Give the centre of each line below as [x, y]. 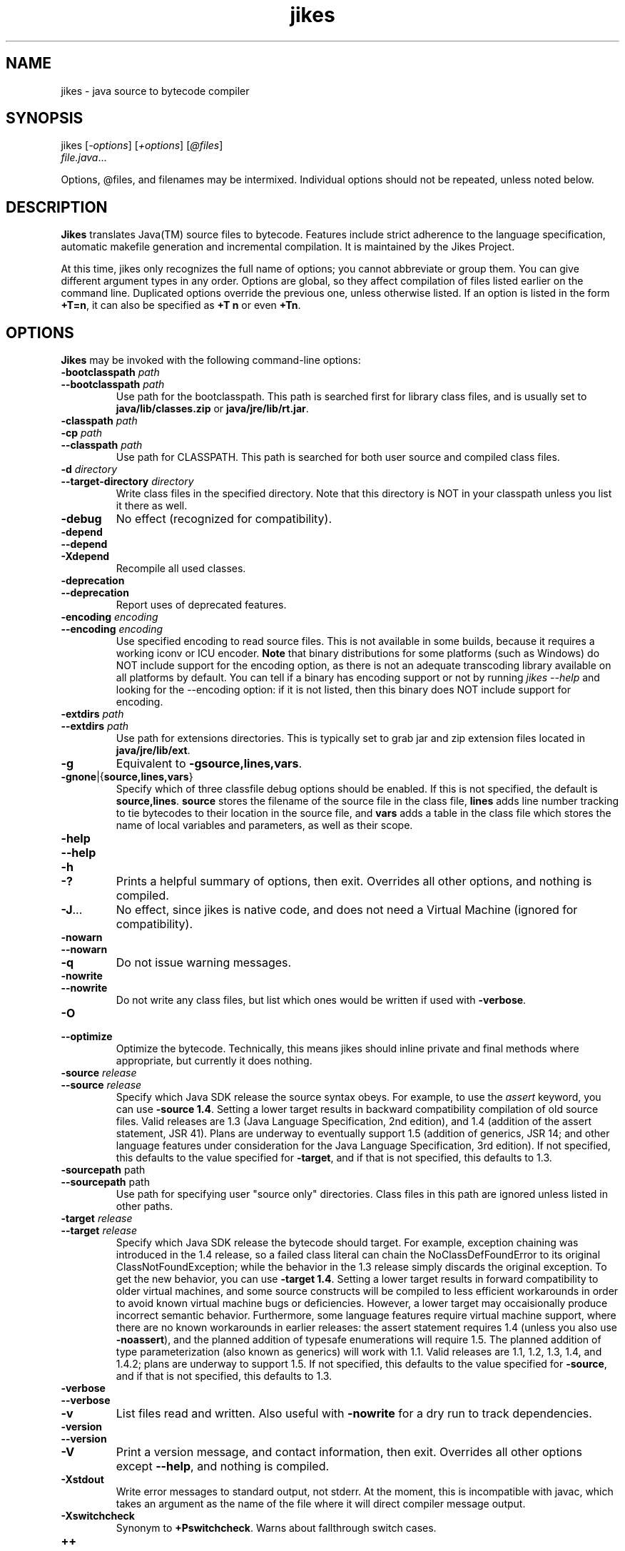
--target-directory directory [127, 482]
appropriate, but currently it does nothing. [214, 1061]
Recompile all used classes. [181, 569]
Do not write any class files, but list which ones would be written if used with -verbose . [321, 1000]
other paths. [144, 1206]
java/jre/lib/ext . [153, 751]
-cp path [81, 433]
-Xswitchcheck [98, 1516]
